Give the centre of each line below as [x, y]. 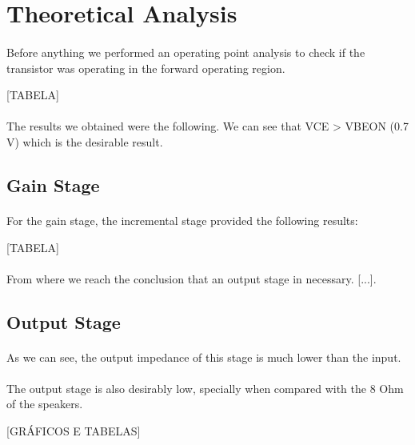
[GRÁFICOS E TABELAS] [74, 431]
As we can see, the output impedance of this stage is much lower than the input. [204, 357]
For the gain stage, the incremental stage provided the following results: [182, 220]
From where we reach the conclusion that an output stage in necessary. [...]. [192, 278]
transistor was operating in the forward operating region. [146, 68]
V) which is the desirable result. [85, 141]
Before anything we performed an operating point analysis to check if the [186, 52]
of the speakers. [45, 404]
